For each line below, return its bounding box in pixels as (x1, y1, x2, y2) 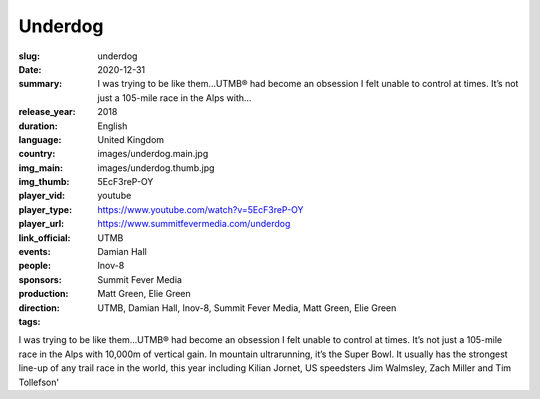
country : (18, 148, 56, 160)
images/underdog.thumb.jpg (97, 161, 215, 174)
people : (18, 260, 52, 272)
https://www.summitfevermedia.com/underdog (97, 218, 291, 230)
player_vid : (18, 190, 65, 202)
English (97, 120, 128, 132)
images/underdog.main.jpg (97, 148, 209, 160)
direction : (18, 301, 60, 314)
